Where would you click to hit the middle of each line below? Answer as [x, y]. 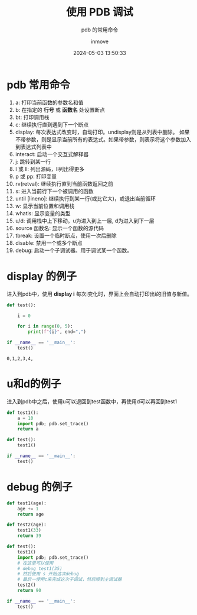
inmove [100, 41]
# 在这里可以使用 [35, 563]
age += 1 [28, 509]
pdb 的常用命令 [100, 30]
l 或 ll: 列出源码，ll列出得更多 [50, 169]
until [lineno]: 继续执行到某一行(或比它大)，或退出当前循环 [85, 198]
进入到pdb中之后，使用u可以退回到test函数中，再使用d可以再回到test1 [92, 401]
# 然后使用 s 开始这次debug [48, 574]
